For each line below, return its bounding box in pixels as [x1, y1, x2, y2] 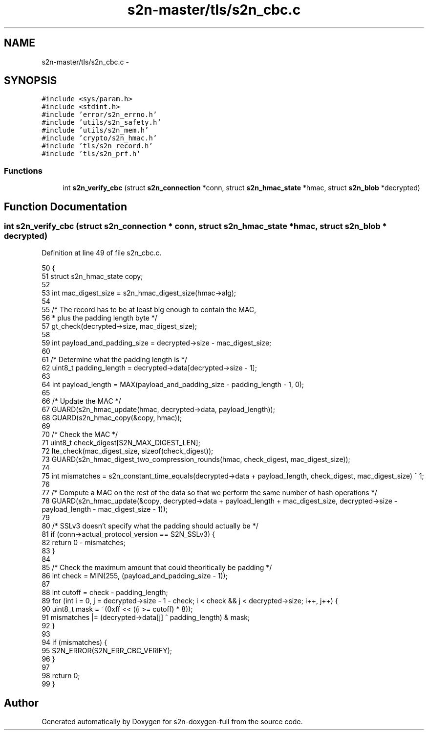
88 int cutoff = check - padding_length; [42, 588, 168, 597]
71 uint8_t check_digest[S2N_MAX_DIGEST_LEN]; [42, 438, 200, 447]
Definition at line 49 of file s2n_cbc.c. [42, 249, 162, 257]
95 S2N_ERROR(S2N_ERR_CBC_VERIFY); [42, 646, 172, 655]
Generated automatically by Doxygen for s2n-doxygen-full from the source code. [42, 717, 303, 726]
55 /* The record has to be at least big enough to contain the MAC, [42, 305, 257, 314]
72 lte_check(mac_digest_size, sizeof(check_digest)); [42, 447, 214, 456]
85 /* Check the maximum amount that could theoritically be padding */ [42, 563, 272, 572]
